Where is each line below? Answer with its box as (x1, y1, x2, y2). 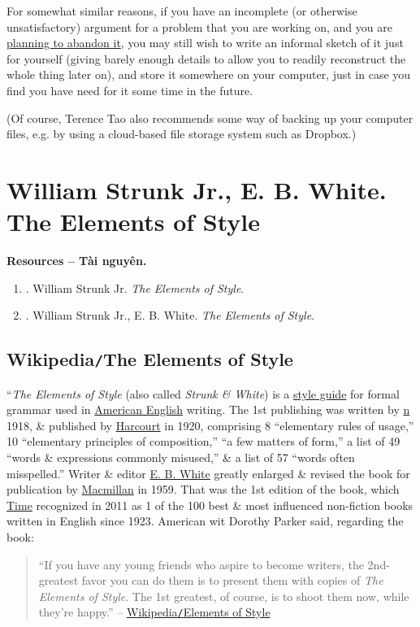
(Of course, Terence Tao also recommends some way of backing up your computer (6, 109, 414, 126)
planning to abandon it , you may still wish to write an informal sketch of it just (6, 34, 404, 51)
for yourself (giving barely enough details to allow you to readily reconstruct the (6, 50, 406, 67)
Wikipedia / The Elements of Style (6, 346, 293, 372)
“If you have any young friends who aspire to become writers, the (38, 555, 364, 573)
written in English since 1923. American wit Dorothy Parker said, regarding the (6, 512, 404, 529)
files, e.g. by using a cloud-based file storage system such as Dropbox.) (6, 125, 357, 142)
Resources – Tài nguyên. (6, 252, 147, 269)
